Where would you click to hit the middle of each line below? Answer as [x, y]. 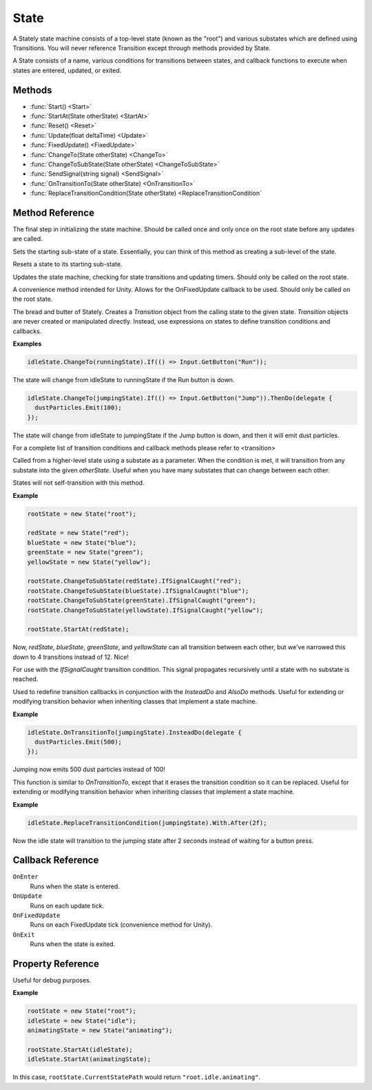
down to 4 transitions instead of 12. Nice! [71, 657]
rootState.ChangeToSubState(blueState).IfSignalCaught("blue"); [138, 591]
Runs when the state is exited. [73, 944]
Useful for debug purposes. [52, 981]
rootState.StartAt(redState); [78, 629]
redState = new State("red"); [78, 533]
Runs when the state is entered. [75, 886]
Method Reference [53, 212]
